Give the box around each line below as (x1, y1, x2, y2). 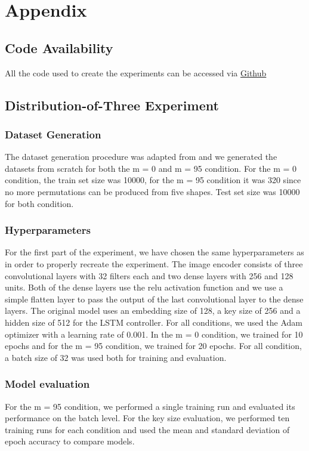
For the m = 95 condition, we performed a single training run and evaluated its (5, 400, 295, 412)
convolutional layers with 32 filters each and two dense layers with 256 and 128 (5, 269, 293, 282)
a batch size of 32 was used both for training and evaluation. (5, 351, 227, 363)
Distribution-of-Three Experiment (5, 95, 219, 114)
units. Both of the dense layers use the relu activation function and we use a (5, 281, 283, 294)
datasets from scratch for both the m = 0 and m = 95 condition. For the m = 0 (5, 162, 297, 174)
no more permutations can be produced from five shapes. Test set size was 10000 (5, 185, 300, 197)
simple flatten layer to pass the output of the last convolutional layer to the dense (5, 292, 304, 305)
